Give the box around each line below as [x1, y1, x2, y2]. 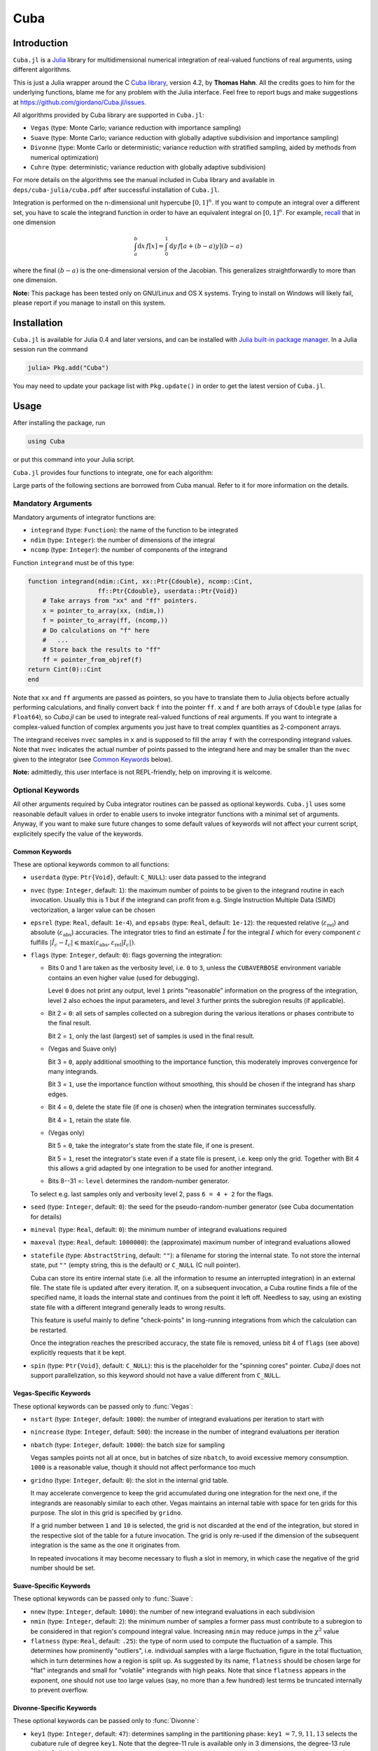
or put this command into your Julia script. [13, 455, 136, 464]
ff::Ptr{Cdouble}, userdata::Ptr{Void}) [97, 587, 239, 595]
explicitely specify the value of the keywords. [13, 829, 143, 838]
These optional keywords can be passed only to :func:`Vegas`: [13, 1402, 193, 1411]
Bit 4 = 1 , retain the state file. [48, 1116, 132, 1124]
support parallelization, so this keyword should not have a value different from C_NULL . [30, 1371, 281, 1380]
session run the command [13, 345, 88, 354]
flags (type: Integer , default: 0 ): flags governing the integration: [30, 951, 223, 960]
